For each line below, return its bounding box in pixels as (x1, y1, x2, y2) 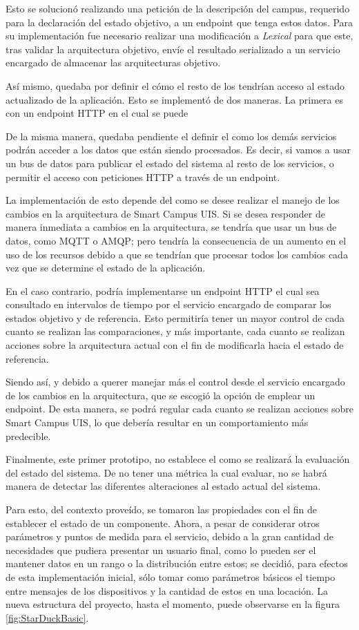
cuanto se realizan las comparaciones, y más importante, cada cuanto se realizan (6, 324, 345, 338)
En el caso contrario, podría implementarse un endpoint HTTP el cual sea (6, 283, 320, 298)
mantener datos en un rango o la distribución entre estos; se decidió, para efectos (6, 556, 348, 571)
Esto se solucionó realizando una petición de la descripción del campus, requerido (6, 1, 350, 15)
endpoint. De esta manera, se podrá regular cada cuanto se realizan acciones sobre (6, 401, 353, 416)
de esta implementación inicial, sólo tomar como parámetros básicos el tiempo (6, 569, 336, 584)
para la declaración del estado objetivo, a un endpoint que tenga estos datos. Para (6, 15, 353, 29)
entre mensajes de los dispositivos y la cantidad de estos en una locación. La (6, 583, 329, 598)
